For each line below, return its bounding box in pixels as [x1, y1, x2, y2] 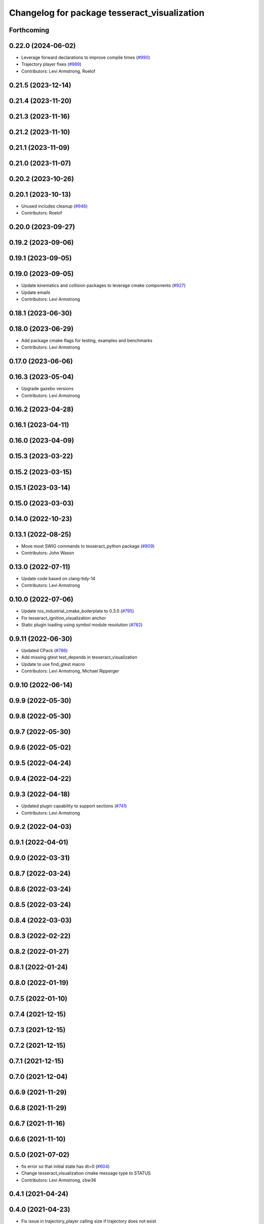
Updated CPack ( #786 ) [21, 647, 68, 653]
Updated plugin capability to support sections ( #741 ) [21, 803, 127, 809]
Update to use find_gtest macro [21, 661, 85, 667]
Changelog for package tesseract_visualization [9, 7, 205, 18]
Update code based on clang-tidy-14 [21, 575, 95, 581]
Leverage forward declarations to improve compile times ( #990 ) [21, 54, 150, 61]
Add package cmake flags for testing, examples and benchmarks [21, 337, 153, 343]
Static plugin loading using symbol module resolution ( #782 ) [21, 622, 143, 628]
